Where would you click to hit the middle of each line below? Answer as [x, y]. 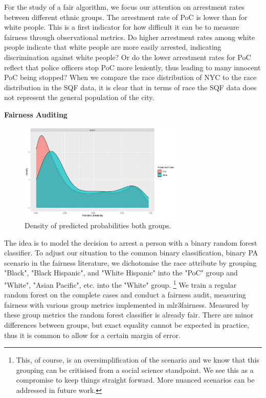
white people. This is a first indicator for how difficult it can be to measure [122, 27]
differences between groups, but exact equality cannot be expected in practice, [127, 325]
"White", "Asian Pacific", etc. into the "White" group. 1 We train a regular [120, 284]
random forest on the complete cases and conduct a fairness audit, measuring [125, 295]
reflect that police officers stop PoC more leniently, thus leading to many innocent [132, 67]
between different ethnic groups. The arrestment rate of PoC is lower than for [126, 17]
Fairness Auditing [36, 114]
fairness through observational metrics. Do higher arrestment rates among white [130, 37]
